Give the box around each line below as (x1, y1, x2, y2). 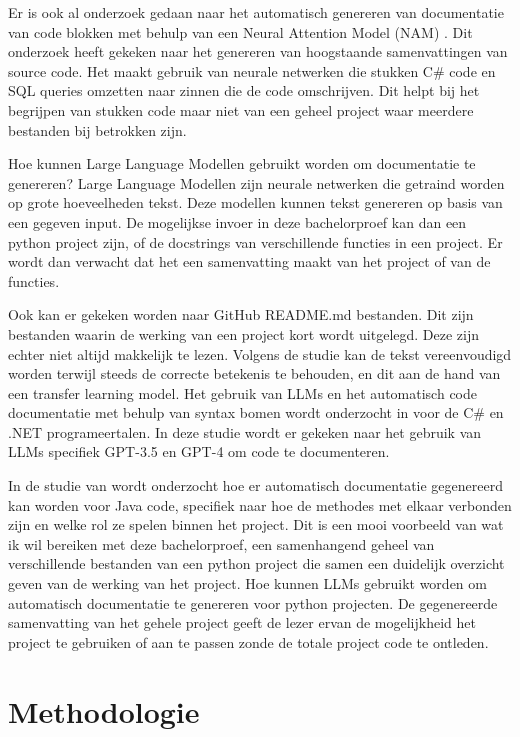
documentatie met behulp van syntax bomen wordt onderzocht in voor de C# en (8, 402, 504, 423)
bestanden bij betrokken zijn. (8, 119, 187, 140)
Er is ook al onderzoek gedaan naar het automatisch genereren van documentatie (8, 2, 504, 22)
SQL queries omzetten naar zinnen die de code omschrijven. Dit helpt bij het (8, 80, 480, 101)
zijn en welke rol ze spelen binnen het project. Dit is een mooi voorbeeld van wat (8, 514, 504, 535)
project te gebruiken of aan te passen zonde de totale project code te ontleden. (8, 631, 489, 652)
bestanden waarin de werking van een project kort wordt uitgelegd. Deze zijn (8, 323, 480, 344)
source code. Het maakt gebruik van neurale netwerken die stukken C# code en (8, 60, 496, 81)
